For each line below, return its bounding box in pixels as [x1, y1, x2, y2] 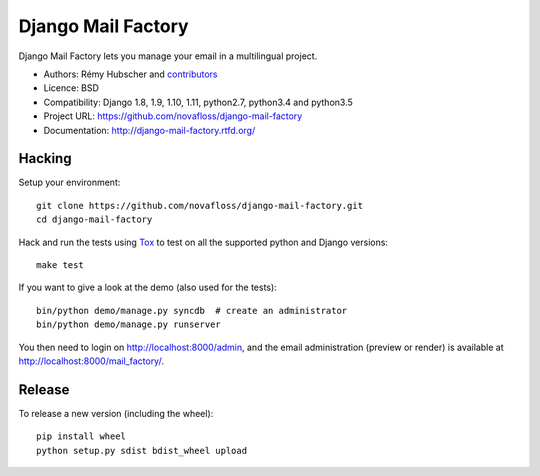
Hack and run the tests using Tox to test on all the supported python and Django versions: [18, 236, 389, 248]
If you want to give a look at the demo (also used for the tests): [18, 281, 277, 294]
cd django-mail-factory [36, 214, 153, 225]
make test [36, 259, 84, 270]
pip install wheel [36, 431, 127, 442]
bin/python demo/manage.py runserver [36, 319, 222, 330]
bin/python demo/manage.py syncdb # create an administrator [36, 305, 348, 316]
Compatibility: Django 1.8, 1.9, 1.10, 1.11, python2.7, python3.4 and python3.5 [43, 96, 354, 108]
